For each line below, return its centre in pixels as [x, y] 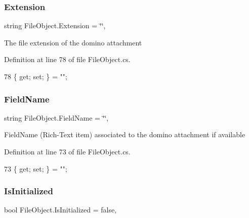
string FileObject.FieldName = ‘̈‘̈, [56, 117]
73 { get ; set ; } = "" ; [36, 168]
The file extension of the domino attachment [73, 42]
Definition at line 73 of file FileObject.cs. [67, 151]
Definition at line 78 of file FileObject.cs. [67, 59]
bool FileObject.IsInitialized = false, [60, 210]
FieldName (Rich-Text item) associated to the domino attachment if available [125, 134]
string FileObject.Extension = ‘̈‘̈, [55, 25]
